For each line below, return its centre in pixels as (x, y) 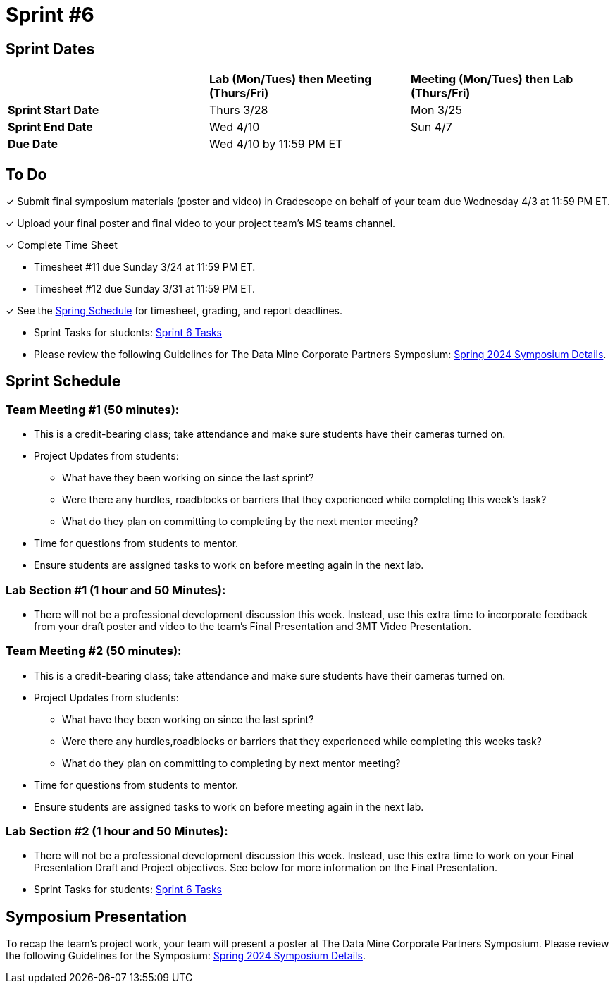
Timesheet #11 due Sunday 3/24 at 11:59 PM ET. (145, 267)
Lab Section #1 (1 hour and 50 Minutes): (116, 590)
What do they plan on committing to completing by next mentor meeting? (231, 763)
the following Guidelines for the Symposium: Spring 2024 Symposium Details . (186, 956)
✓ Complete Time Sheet (62, 245)
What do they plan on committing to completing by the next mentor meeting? (240, 522)
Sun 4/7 (431, 127)
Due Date (33, 144)
